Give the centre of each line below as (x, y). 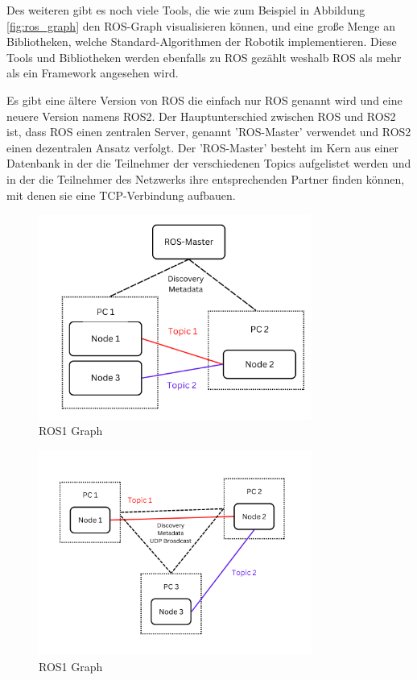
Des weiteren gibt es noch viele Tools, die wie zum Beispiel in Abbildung (186, 10)
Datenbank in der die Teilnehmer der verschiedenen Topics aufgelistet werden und (209, 163)
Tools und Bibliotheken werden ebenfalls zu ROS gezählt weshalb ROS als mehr (204, 57)
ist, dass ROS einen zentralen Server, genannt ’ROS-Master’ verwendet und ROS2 (209, 132)
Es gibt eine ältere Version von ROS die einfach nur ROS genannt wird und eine (204, 100)
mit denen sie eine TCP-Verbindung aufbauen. (121, 195)
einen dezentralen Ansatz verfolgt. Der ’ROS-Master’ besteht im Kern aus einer (203, 147)
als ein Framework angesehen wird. (93, 73)
